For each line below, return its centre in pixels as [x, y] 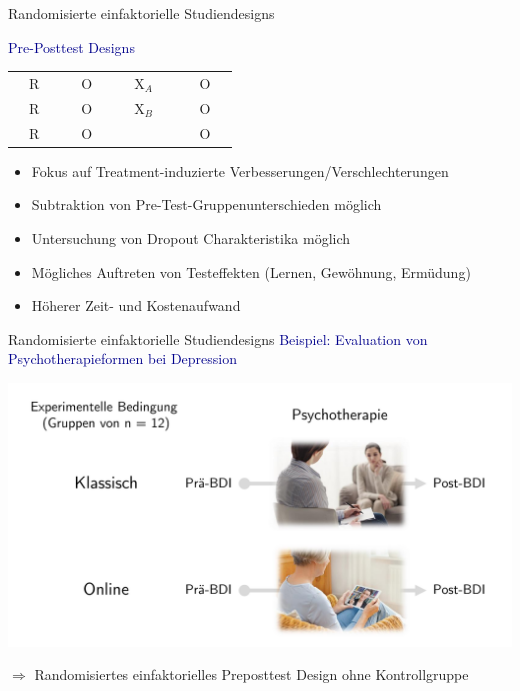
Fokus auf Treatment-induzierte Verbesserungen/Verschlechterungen [240, 170]
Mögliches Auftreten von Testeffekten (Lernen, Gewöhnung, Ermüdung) [251, 271]
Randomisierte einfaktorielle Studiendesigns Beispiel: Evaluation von [218, 338]
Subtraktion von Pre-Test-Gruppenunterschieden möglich [206, 204]
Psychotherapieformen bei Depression [123, 358]
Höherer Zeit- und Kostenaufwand [136, 305]
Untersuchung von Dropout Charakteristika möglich [191, 237]
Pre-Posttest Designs [71, 46]
